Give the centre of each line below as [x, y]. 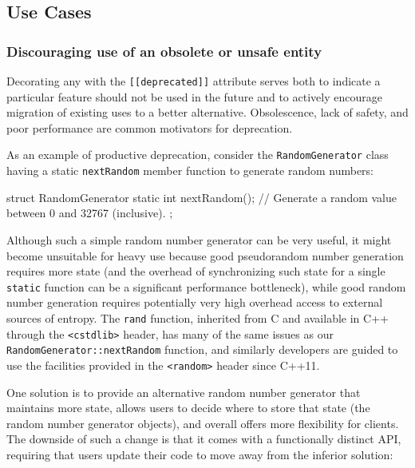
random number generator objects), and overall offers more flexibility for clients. [203, 423]
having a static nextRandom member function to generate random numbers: [190, 171]
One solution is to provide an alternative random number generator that [184, 392]
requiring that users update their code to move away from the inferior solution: [200, 454]
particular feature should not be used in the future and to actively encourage [194, 96]
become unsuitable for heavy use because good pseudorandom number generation [205, 255]
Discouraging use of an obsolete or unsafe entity [164, 51]
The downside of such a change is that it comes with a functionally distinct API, [204, 439]
